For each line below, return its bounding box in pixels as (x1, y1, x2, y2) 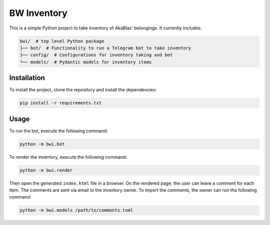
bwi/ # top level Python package (19, 38, 104, 44)
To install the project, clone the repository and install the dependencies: (9, 87, 157, 93)
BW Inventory (9, 7, 67, 18)
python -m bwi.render (19, 167, 73, 173)
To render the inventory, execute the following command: (9, 154, 127, 160)
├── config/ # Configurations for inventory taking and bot (19, 52, 173, 58)
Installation (9, 74, 45, 82)
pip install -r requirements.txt (19, 100, 102, 106)
